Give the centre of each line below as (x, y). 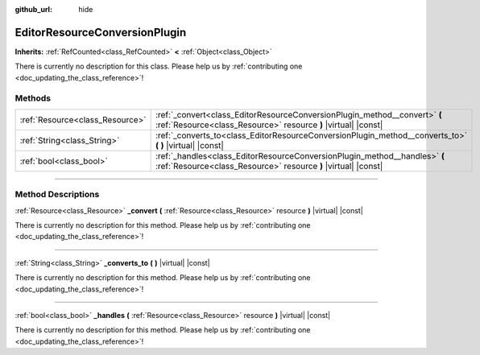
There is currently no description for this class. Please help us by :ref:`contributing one (159, 66)
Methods (33, 98)
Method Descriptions (57, 195)
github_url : (33, 9)
